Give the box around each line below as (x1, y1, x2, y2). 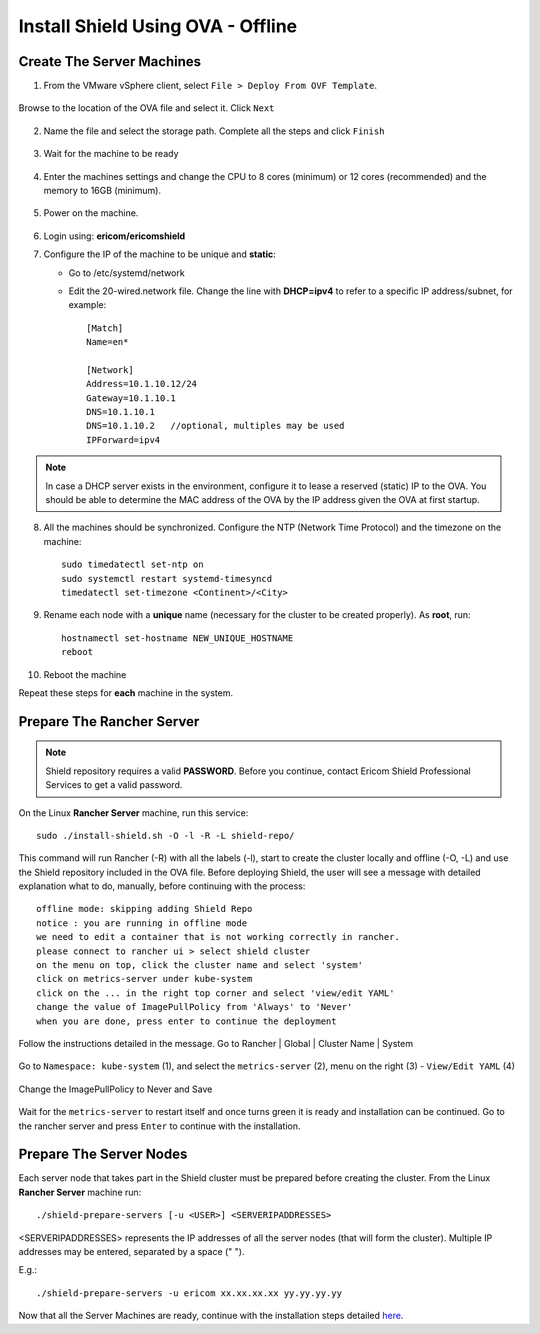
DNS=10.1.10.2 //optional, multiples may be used (86, 420, 345, 432)
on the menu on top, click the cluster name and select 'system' (36, 960, 364, 971)
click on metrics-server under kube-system (36, 973, 253, 985)
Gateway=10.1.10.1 (86, 392, 177, 404)
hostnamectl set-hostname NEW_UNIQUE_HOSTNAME (61, 632, 294, 644)
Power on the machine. (43, 207, 139, 219)
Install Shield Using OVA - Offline (18, 15, 298, 37)
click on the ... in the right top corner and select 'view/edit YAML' (36, 987, 395, 999)
